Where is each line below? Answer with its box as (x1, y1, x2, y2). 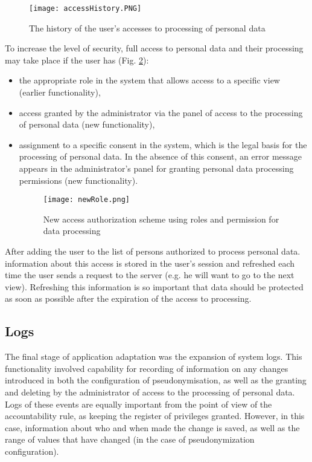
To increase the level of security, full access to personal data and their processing (5, 42, 304, 54)
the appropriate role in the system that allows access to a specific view (19, 74, 280, 86)
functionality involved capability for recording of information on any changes (5, 362, 288, 374)
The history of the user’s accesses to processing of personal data (29, 21, 266, 34)
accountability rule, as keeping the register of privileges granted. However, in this (5, 409, 305, 422)
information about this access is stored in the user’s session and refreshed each (5, 256, 295, 269)
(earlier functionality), (19, 86, 101, 99)
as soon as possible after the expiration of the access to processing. (5, 292, 252, 305)
